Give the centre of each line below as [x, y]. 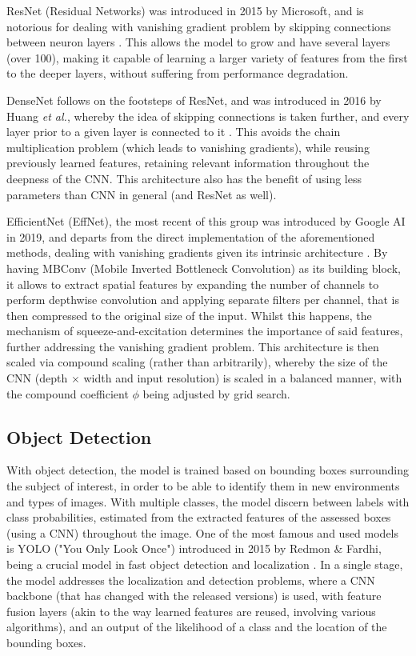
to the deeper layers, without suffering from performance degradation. [178, 73]
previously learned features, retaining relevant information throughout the [188, 163]
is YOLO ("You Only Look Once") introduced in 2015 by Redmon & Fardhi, [194, 548]
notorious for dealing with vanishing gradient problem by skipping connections [199, 26]
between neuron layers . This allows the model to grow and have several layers [198, 42]
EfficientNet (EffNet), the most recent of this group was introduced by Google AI [206, 221]
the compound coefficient [68, 393]
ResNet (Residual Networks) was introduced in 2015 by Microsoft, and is [185, 10]
